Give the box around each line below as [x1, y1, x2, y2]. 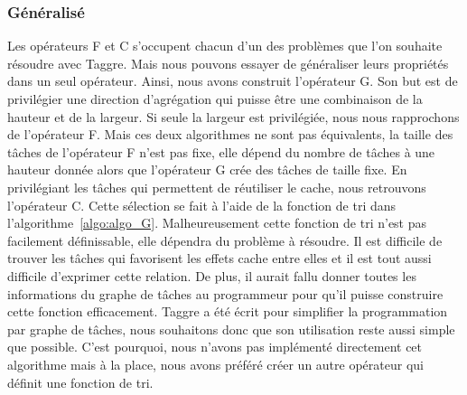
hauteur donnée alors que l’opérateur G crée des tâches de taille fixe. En [7, 160, 407, 179]
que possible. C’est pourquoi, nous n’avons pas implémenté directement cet [7, 337, 423, 356]
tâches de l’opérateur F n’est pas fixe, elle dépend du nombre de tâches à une [7, 142, 435, 161]
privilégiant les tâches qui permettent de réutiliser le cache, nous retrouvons [7, 177, 426, 196]
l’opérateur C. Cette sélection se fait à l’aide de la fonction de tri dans [7, 195, 397, 214]
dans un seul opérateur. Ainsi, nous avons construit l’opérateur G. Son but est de [7, 71, 458, 90]
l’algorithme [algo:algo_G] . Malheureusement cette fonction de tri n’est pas [7, 213, 427, 232]
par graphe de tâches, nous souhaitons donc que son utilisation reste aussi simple [7, 319, 455, 338]
